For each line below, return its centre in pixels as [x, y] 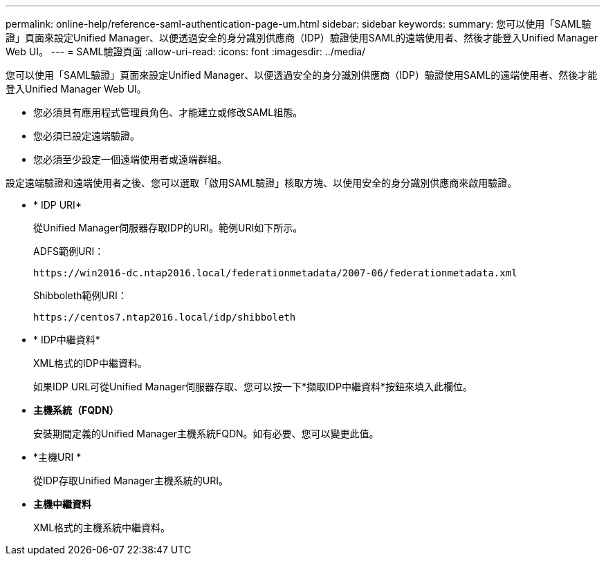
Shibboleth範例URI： [80, 295]
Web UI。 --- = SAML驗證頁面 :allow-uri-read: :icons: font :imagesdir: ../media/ [186, 51]
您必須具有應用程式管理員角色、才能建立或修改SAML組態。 [168, 112]
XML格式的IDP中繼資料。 [90, 363]
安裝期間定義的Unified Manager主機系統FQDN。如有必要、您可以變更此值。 [206, 434]
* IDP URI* [57, 205]
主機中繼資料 [62, 504]
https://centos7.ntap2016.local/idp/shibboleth [165, 317]
